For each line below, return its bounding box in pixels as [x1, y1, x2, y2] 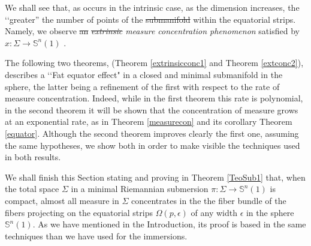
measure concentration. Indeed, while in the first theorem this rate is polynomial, [5, 92, 303, 104]
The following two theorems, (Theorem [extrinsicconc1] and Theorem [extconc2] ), [5, 56, 304, 69]
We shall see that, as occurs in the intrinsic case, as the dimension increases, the [5, 1, 300, 13]
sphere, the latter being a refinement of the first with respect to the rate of [5, 80, 280, 92]
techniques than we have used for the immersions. [5, 229, 188, 242]
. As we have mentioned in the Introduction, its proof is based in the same [32, 218, 306, 230]
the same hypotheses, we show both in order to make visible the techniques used [5, 139, 300, 151]
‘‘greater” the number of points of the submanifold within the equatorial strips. [5, 13, 296, 25]
